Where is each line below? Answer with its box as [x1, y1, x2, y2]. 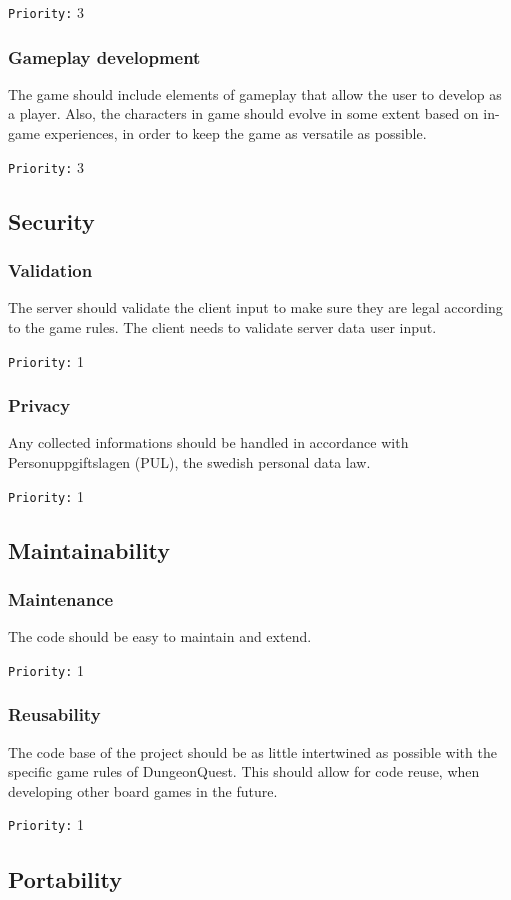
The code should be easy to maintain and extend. [8, 626, 312, 647]
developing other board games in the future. [8, 780, 278, 801]
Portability [8, 863, 122, 894]
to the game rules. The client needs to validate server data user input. [8, 316, 437, 337]
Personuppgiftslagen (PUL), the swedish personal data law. [8, 451, 371, 472]
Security [8, 205, 95, 236]
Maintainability [8, 534, 171, 565]
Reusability [8, 702, 101, 727]
